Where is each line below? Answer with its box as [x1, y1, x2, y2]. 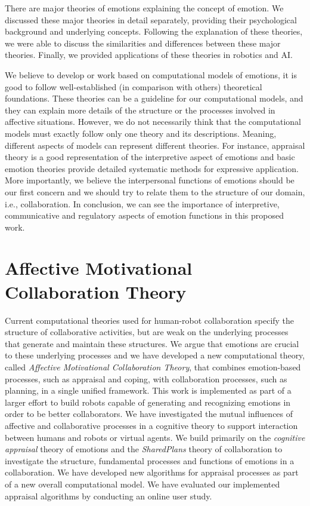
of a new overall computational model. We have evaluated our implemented [5, 477, 280, 490]
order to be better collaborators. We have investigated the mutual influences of [5, 407, 293, 420]
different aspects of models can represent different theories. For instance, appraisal [5, 139, 305, 151]
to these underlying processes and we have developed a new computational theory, [5, 349, 305, 361]
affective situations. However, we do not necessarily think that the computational [5, 115, 301, 128]
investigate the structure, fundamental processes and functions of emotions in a [5, 454, 294, 467]
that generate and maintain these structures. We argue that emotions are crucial [5, 337, 299, 349]
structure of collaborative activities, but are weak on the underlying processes [5, 326, 289, 338]
